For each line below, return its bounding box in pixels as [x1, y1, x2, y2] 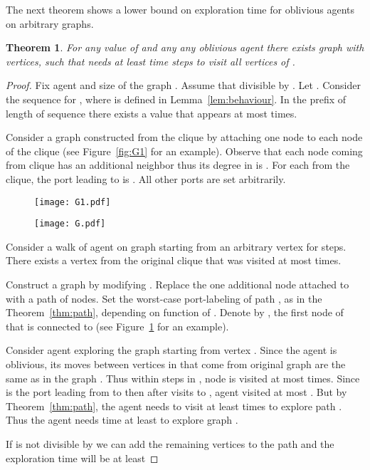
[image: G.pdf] [34, 219, 106, 229]
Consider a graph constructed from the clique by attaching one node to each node [6, 130, 363, 145]
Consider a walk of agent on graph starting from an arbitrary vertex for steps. [6, 239, 347, 254]
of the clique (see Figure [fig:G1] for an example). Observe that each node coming [6, 143, 363, 158]
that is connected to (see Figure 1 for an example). [6, 318, 229, 333]
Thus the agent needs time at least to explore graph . [6, 412, 238, 427]
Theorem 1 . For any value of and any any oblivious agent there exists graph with [6, 40, 364, 55]
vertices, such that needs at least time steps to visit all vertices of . [6, 53, 295, 68]
